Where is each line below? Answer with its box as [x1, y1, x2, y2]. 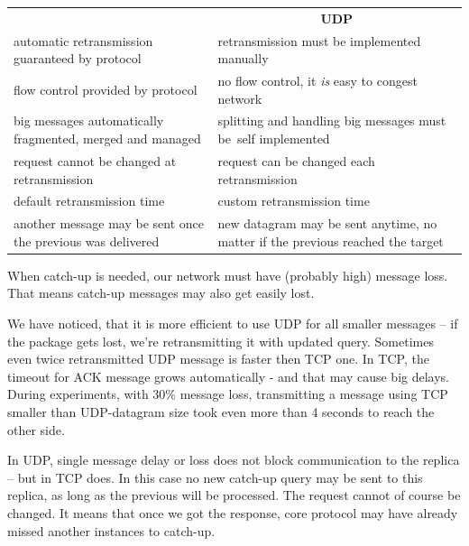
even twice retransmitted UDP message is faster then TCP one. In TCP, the [7, 349, 429, 368]
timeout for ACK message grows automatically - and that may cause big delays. [7, 366, 450, 385]
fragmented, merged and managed [14, 129, 201, 148]
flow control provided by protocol [14, 79, 198, 98]
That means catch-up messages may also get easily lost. [7, 283, 315, 302]
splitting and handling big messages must [217, 111, 446, 130]
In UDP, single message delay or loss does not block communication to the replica [7, 450, 460, 469]
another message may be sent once [14, 214, 204, 233]
